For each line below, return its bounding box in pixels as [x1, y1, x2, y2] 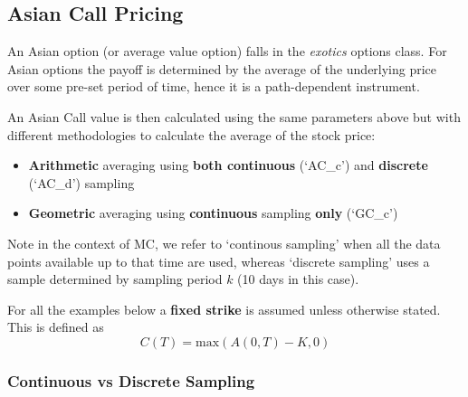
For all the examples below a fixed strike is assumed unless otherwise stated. [7, 299, 441, 318]
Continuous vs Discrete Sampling [7, 369, 255, 392]
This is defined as [7, 317, 104, 336]
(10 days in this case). [237, 269, 359, 288]
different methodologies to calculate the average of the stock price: [7, 125, 376, 144]
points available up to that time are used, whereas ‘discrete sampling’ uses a [7, 251, 430, 270]
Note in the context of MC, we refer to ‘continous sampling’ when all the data [7, 233, 441, 252]
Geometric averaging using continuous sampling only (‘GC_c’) [28, 203, 398, 222]
